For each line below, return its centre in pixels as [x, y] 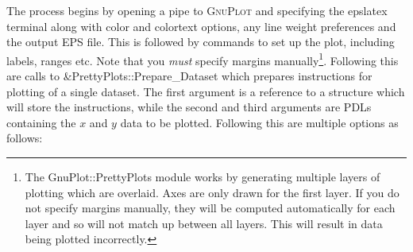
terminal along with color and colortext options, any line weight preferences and [201, 26]
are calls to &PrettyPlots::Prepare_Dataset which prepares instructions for [189, 76]
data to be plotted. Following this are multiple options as [259, 122]
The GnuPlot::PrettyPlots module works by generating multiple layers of [203, 176]
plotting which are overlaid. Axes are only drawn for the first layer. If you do [212, 192]
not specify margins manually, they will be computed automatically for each [210, 208]
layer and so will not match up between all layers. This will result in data [204, 223]
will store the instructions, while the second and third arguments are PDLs [189, 107]
